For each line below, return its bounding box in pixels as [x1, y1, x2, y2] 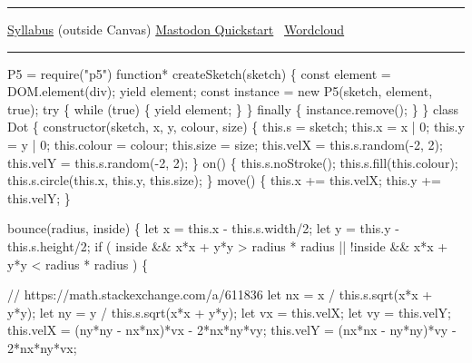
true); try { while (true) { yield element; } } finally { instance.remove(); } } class [7, 99, 459, 118]
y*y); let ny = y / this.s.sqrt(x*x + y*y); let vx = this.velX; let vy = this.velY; [7, 302, 451, 321]
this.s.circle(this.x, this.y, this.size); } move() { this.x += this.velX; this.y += [7, 171, 441, 190]
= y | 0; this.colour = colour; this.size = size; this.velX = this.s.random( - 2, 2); [7, 134, 443, 153]
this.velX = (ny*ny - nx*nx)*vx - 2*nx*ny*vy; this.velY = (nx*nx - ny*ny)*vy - [7, 320, 457, 339]
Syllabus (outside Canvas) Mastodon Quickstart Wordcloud [7, 20, 345, 38]
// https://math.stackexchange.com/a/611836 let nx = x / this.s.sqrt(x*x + [7, 285, 433, 304]
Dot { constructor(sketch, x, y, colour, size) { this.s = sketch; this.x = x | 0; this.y [7, 117, 465, 136]
